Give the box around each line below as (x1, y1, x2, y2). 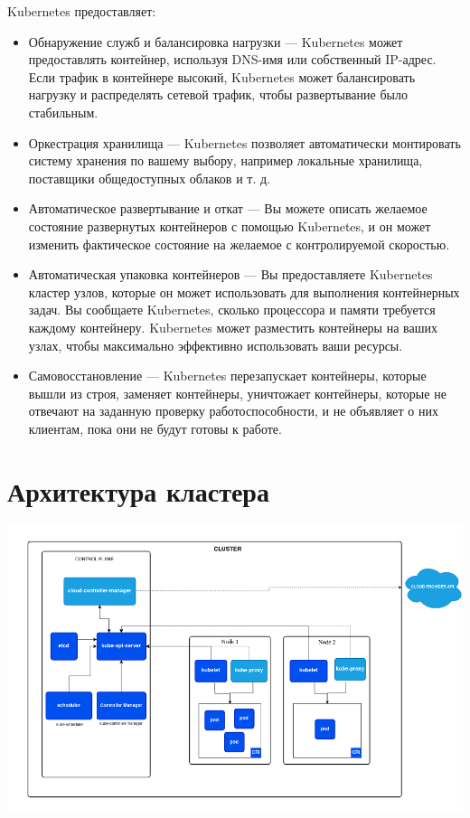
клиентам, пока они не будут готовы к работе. (28, 418, 282, 437)
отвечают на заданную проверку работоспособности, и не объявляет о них (28, 401, 439, 420)
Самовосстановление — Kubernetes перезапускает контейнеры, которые (28, 366, 427, 385)
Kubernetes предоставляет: (7, 2, 156, 20)
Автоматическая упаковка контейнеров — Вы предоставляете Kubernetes (28, 265, 433, 284)
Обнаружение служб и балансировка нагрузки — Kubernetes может (28, 32, 403, 51)
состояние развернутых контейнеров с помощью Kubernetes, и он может (28, 216, 431, 235)
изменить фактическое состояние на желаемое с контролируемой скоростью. (28, 234, 450, 253)
